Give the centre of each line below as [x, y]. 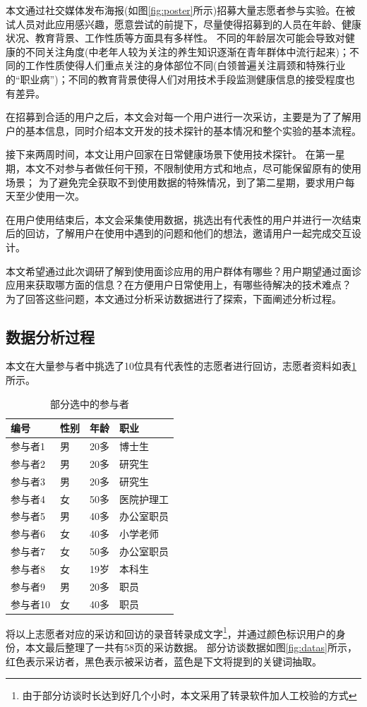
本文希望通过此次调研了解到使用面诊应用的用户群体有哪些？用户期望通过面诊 [183, 271]
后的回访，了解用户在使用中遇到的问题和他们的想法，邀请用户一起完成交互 [179, 233]
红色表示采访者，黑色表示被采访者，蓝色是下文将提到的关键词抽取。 [164, 661]
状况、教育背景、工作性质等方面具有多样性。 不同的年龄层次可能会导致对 [175, 38]
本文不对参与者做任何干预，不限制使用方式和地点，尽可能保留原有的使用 [193, 168]
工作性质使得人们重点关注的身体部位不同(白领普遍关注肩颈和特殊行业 [185, 65]
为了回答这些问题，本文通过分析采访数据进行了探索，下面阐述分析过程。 [174, 298]
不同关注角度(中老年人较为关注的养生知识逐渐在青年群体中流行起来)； [187, 51]
